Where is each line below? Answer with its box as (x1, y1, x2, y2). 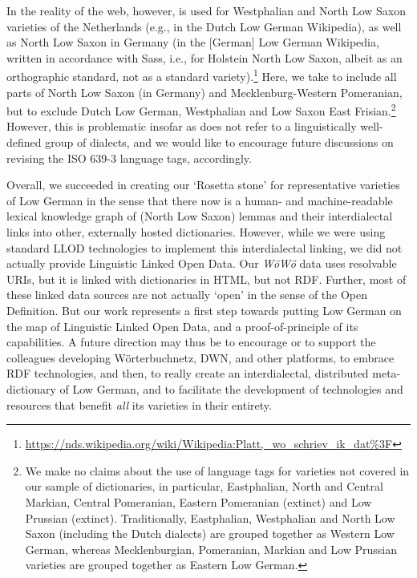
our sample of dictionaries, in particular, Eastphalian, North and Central (25, 478, 383, 495)
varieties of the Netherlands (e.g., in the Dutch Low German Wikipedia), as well (6, 18, 402, 34)
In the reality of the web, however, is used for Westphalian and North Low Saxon (6, 2, 406, 18)
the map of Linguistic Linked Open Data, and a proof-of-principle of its (6, 317, 358, 334)
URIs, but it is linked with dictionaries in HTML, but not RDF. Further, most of (6, 270, 407, 287)
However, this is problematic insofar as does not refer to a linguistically (6, 118, 357, 135)
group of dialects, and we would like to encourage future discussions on (45, 134, 394, 151)
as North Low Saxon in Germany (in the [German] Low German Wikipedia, (6, 34, 379, 51)
